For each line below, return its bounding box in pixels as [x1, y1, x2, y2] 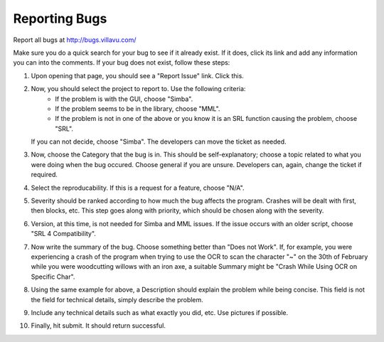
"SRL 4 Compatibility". [31, 230, 96, 238]
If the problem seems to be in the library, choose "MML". [55, 104, 220, 113]
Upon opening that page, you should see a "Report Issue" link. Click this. [31, 71, 245, 80]
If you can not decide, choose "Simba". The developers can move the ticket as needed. [31, 137, 287, 146]
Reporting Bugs [13, 11, 107, 26]
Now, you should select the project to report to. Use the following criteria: [31, 85, 246, 93]
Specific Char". [31, 272, 75, 281]
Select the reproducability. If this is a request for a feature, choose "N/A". [31, 183, 245, 192]
